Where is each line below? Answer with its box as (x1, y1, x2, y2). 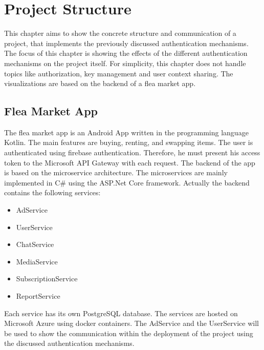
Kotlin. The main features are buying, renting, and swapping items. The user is (4, 137, 253, 148)
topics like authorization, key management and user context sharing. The (4, 68, 233, 78)
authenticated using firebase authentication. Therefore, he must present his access (4, 147, 260, 158)
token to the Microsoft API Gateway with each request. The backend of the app (4, 157, 255, 168)
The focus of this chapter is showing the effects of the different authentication (4, 48, 248, 58)
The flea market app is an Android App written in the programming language (4, 127, 249, 137)
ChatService (16, 239, 54, 250)
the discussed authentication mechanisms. (4, 338, 135, 348)
